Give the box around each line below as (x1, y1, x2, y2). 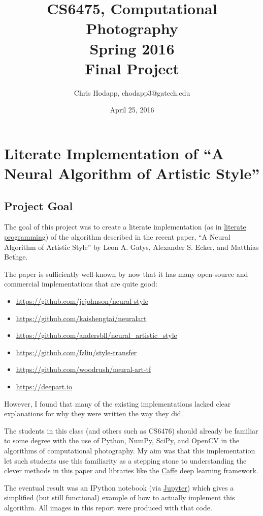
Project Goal (4, 197, 73, 213)
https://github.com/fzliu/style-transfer (16, 347, 137, 357)
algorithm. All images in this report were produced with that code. (4, 502, 212, 512)
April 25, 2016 (110, 104, 154, 115)
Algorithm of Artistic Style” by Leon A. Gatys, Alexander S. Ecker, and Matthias (4, 241, 259, 252)
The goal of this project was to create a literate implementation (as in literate (4, 221, 246, 232)
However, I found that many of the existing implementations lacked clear (4, 398, 231, 409)
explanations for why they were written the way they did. (4, 408, 183, 419)
